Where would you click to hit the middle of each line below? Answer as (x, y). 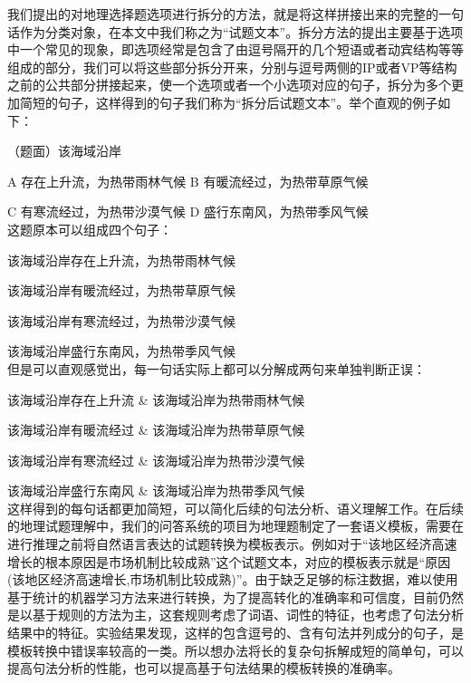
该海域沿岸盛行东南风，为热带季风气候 (121, 351)
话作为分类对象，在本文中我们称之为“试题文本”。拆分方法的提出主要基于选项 (235, 31)
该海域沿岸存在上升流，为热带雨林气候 (121, 260)
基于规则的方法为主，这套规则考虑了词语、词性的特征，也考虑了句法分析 (248, 615)
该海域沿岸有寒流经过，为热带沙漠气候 (121, 320)
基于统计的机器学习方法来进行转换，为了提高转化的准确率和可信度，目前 (223, 596)
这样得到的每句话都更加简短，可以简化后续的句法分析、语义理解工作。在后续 (235, 508)
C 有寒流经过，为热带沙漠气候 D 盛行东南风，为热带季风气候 (188, 212)
